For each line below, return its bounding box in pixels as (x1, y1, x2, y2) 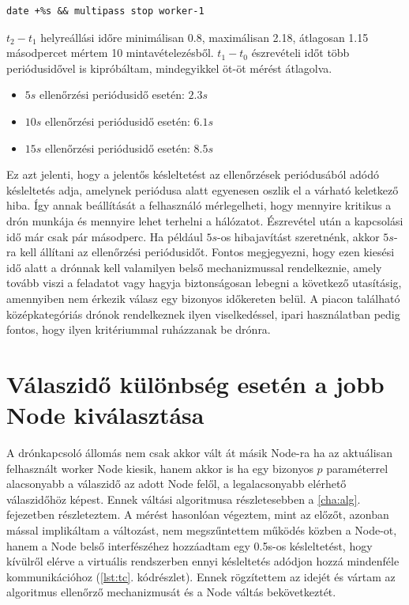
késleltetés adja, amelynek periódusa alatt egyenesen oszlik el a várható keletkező (6, 181, 399, 198)
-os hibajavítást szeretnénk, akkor (217, 228, 380, 244)
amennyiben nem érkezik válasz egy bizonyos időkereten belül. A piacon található (6, 289, 400, 306)
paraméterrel (326, 459, 388, 476)
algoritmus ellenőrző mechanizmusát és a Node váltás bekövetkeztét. (6, 584, 336, 600)
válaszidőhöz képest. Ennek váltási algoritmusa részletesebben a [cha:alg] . (6, 490, 361, 507)
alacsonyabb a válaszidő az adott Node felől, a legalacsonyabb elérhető (6, 475, 347, 492)
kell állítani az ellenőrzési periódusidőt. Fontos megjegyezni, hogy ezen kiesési (20, 244, 395, 260)
